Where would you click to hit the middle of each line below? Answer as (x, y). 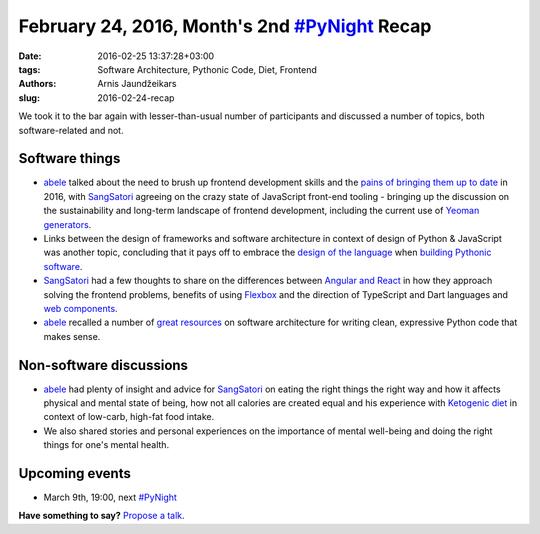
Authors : (37, 84)
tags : (29, 69)
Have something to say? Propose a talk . (101, 516)
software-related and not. (71, 130)
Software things (69, 158)
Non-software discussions (103, 365)
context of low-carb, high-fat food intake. (129, 417)
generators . (67, 224)
